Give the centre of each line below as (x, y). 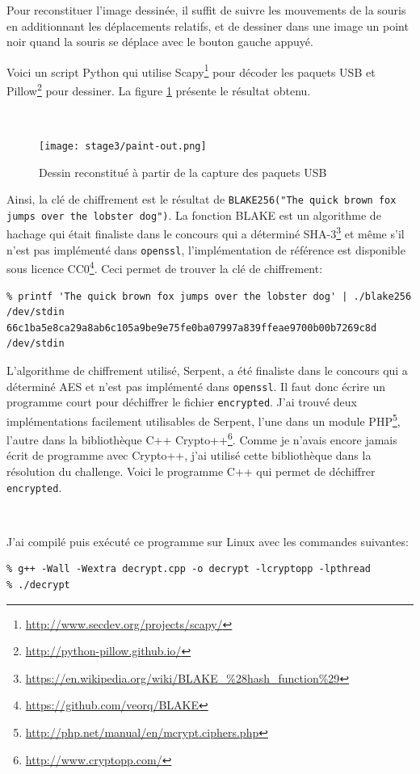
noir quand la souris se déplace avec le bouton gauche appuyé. (160, 42)
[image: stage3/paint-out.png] (123, 146)
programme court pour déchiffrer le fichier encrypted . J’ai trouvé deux (182, 402)
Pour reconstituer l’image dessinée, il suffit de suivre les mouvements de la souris (206, 10)
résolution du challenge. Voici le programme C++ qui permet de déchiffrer (191, 471)
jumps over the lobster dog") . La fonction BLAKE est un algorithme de (194, 215)
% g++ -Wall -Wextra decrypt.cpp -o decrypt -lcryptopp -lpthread (189, 569)
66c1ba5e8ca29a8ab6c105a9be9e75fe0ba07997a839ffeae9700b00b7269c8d (192, 328)
